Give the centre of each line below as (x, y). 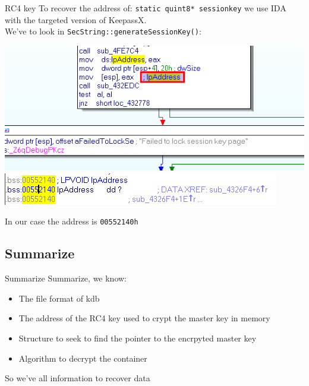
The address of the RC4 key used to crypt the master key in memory (144, 318)
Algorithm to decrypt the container (83, 358)
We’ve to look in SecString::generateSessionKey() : (103, 31)
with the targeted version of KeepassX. (76, 19)
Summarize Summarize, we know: (66, 278)
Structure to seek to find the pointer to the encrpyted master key (138, 338)
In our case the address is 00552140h (72, 221)
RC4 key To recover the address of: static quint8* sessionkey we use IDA (146, 8)
